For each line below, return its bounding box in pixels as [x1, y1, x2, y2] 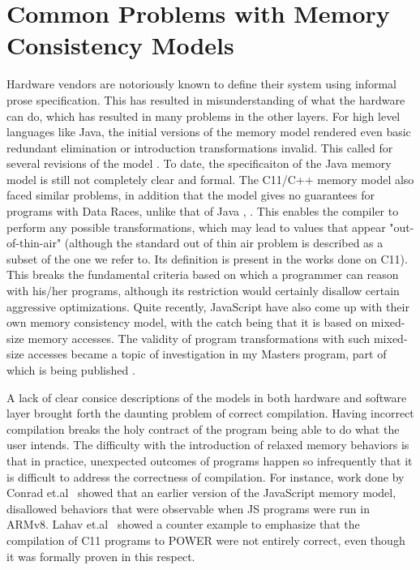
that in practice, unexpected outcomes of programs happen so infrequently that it [6, 452, 413, 469]
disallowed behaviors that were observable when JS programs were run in [6, 499, 370, 516]
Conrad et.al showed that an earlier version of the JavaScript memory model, [6, 484, 396, 501]
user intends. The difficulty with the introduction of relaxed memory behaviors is [6, 436, 409, 453]
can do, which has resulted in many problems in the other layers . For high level [6, 107, 401, 124]
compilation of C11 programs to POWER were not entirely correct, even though [6, 531, 405, 548]
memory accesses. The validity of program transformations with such [28, 329, 371, 346]
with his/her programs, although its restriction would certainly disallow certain [6, 282, 400, 299]
